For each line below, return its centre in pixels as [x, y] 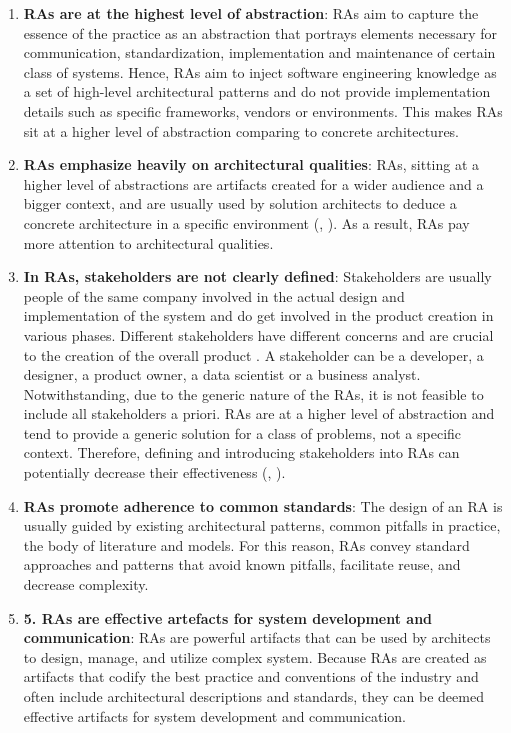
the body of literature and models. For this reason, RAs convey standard [246, 544]
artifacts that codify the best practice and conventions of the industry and [251, 676]
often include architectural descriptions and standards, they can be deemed [253, 696]
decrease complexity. [86, 584]
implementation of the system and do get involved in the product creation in [258, 315]
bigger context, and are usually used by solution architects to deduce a [240, 203]
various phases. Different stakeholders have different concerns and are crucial [258, 334]
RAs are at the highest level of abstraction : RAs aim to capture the [251, 13]
